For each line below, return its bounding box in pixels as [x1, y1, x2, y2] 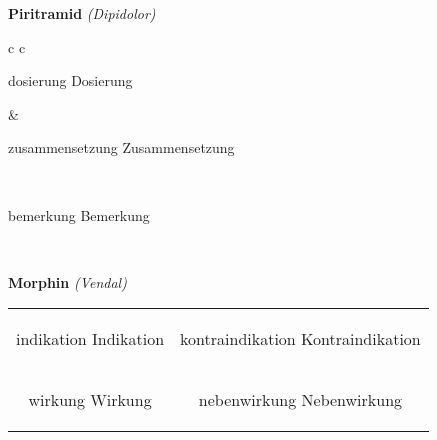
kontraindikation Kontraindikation [180, 327, 421, 351]
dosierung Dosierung [8, 70, 133, 91]
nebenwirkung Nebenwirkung [198, 388, 403, 412]
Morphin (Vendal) [8, 271, 127, 292]
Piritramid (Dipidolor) [8, 3, 156, 23]
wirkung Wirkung [28, 388, 152, 412]
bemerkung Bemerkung [8, 204, 150, 225]
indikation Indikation [16, 327, 165, 351]
